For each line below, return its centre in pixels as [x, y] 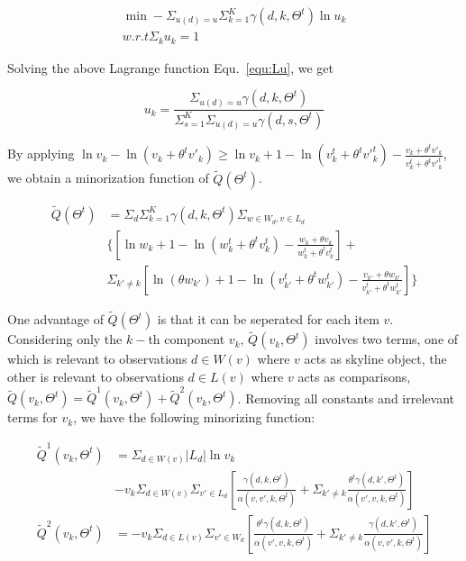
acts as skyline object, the [375, 359]
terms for [32, 417]
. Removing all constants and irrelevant [346, 398]
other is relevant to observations [96, 376]
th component [187, 339]
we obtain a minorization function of [108, 178]
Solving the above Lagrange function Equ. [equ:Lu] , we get [170, 67]
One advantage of [55, 319]
